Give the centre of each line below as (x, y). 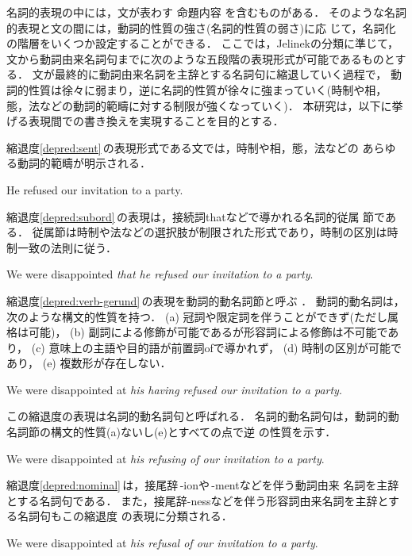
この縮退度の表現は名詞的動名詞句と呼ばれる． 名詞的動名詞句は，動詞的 (197, 416)
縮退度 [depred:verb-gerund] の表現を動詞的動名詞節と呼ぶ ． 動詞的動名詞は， (206, 300)
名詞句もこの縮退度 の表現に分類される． (125, 516)
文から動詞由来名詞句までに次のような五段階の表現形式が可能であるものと (201, 58)
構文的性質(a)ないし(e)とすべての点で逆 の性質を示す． (193, 432)
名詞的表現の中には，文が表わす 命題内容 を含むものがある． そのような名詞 (206, 12)
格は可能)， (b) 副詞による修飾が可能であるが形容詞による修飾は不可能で (197, 332)
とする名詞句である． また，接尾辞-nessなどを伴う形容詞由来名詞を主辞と (198, 500)
